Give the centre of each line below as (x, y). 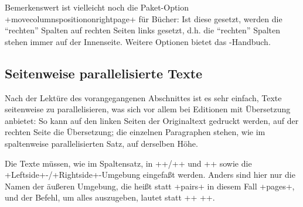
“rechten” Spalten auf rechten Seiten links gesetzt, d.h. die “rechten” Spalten (143, 30)
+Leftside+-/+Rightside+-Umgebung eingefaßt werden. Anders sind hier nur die (150, 175)
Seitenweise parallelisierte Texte (104, 73)
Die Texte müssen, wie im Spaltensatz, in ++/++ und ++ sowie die (128, 163)
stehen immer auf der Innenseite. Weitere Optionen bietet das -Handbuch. (138, 41)
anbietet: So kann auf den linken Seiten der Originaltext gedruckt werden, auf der (152, 120)
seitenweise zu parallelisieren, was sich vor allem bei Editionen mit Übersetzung (148, 109)
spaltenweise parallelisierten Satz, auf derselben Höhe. (101, 143)
